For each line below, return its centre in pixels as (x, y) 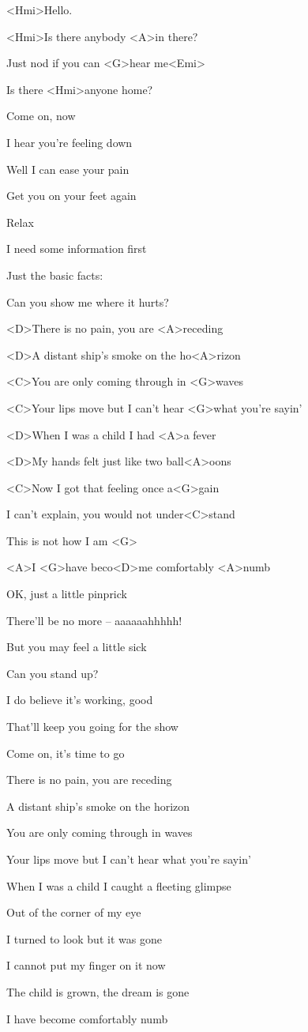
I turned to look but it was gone (84, 938)
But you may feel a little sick (77, 647)
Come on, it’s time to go (66, 753)
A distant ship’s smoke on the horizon (98, 806)
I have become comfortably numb (87, 1018)
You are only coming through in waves (100, 832)
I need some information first (77, 249)
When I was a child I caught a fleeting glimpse (119, 885)
